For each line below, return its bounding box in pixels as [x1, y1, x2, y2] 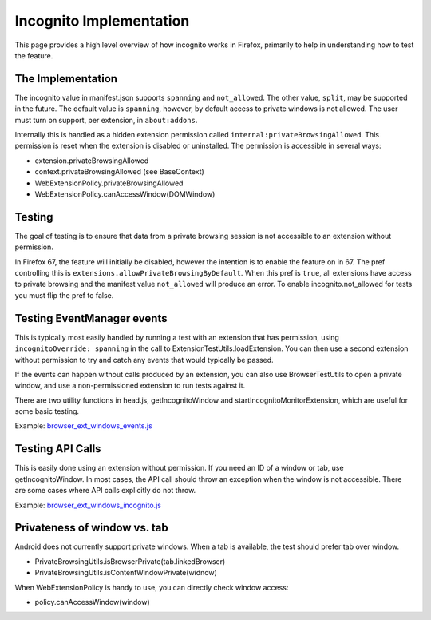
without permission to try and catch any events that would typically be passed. [14, 355, 275, 364]
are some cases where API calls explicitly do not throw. [14, 486, 196, 495]
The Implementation [14, 72, 118, 85]
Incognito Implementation [14, 12, 190, 30]
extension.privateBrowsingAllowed [34, 156, 149, 165]
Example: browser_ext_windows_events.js [14, 421, 153, 431]
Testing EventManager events [14, 312, 168, 325]
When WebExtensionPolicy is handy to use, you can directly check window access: [14, 582, 289, 592]
